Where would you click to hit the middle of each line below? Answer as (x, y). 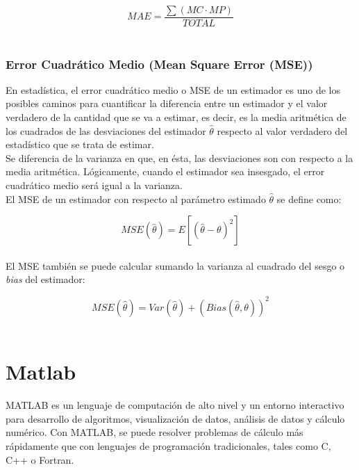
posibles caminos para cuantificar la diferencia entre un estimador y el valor (167, 103)
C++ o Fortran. (40, 459)
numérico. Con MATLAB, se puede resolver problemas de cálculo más (155, 432)
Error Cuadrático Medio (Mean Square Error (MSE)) (159, 64)
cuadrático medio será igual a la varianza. (94, 185)
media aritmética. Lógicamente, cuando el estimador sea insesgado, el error (165, 171)
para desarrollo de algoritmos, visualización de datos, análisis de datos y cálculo (175, 418)
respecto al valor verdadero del (282, 130)
